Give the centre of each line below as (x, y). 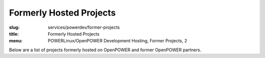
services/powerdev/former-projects (84, 27)
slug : (14, 27)
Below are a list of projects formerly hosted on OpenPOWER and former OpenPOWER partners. (105, 50)
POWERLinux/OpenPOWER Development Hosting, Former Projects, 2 (118, 41)
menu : (16, 41)
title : (14, 34)
